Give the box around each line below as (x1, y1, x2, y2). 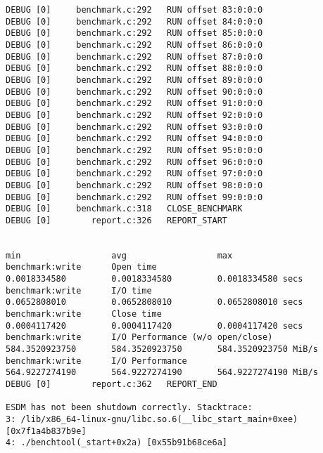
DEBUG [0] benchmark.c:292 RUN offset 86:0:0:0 (6, 39, 263, 50)
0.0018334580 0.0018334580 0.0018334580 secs (6, 274, 303, 284)
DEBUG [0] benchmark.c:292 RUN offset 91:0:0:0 (6, 98, 263, 109)
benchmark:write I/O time (6, 285, 152, 296)
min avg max (6, 250, 233, 261)
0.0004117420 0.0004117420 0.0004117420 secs (6, 320, 303, 331)
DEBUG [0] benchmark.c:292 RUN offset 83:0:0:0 (6, 5, 263, 15)
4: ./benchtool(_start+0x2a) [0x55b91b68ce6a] (6, 438, 227, 448)
